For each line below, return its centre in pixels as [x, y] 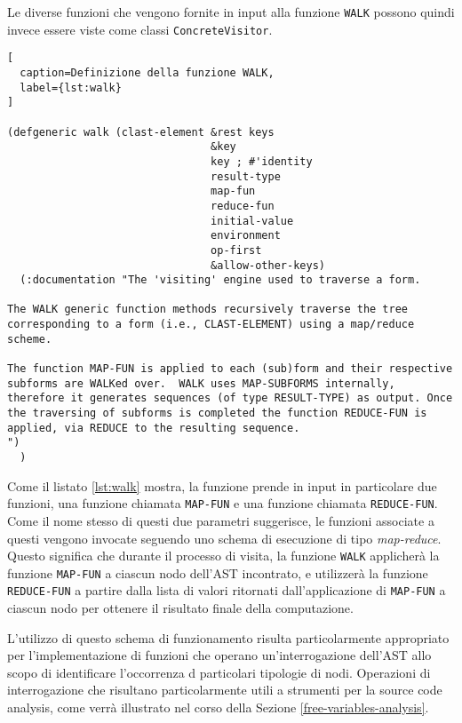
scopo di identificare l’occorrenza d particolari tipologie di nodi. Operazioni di [219, 672]
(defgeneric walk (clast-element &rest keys [141, 132]
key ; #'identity [262, 161]
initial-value [252, 221]
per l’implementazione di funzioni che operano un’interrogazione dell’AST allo [219, 655]
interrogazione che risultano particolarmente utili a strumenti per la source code [225, 690]
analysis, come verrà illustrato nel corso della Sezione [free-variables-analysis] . [218, 707]
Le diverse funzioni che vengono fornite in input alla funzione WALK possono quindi [231, 12]
